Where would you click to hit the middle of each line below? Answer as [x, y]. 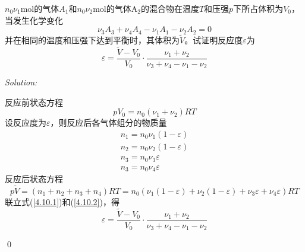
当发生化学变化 [34, 20]
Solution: [21, 82]
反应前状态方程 [34, 102]
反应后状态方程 [34, 178]
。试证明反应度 [214, 39]
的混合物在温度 [170, 8]
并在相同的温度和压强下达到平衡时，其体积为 [92, 39]
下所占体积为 [258, 8]
